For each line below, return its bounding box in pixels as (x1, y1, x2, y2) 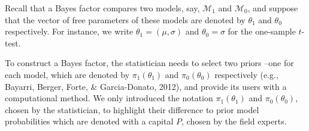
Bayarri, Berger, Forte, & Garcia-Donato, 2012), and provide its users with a (5, 80, 287, 92)
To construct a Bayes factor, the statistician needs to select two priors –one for (5, 57, 294, 69)
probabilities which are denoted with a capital (5, 115, 174, 127)
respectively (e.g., (214, 68, 278, 80)
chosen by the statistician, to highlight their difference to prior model (5, 103, 259, 116)
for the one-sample (228, 25, 296, 38)
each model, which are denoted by (5, 68, 130, 80)
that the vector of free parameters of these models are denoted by (5, 13, 246, 26)
